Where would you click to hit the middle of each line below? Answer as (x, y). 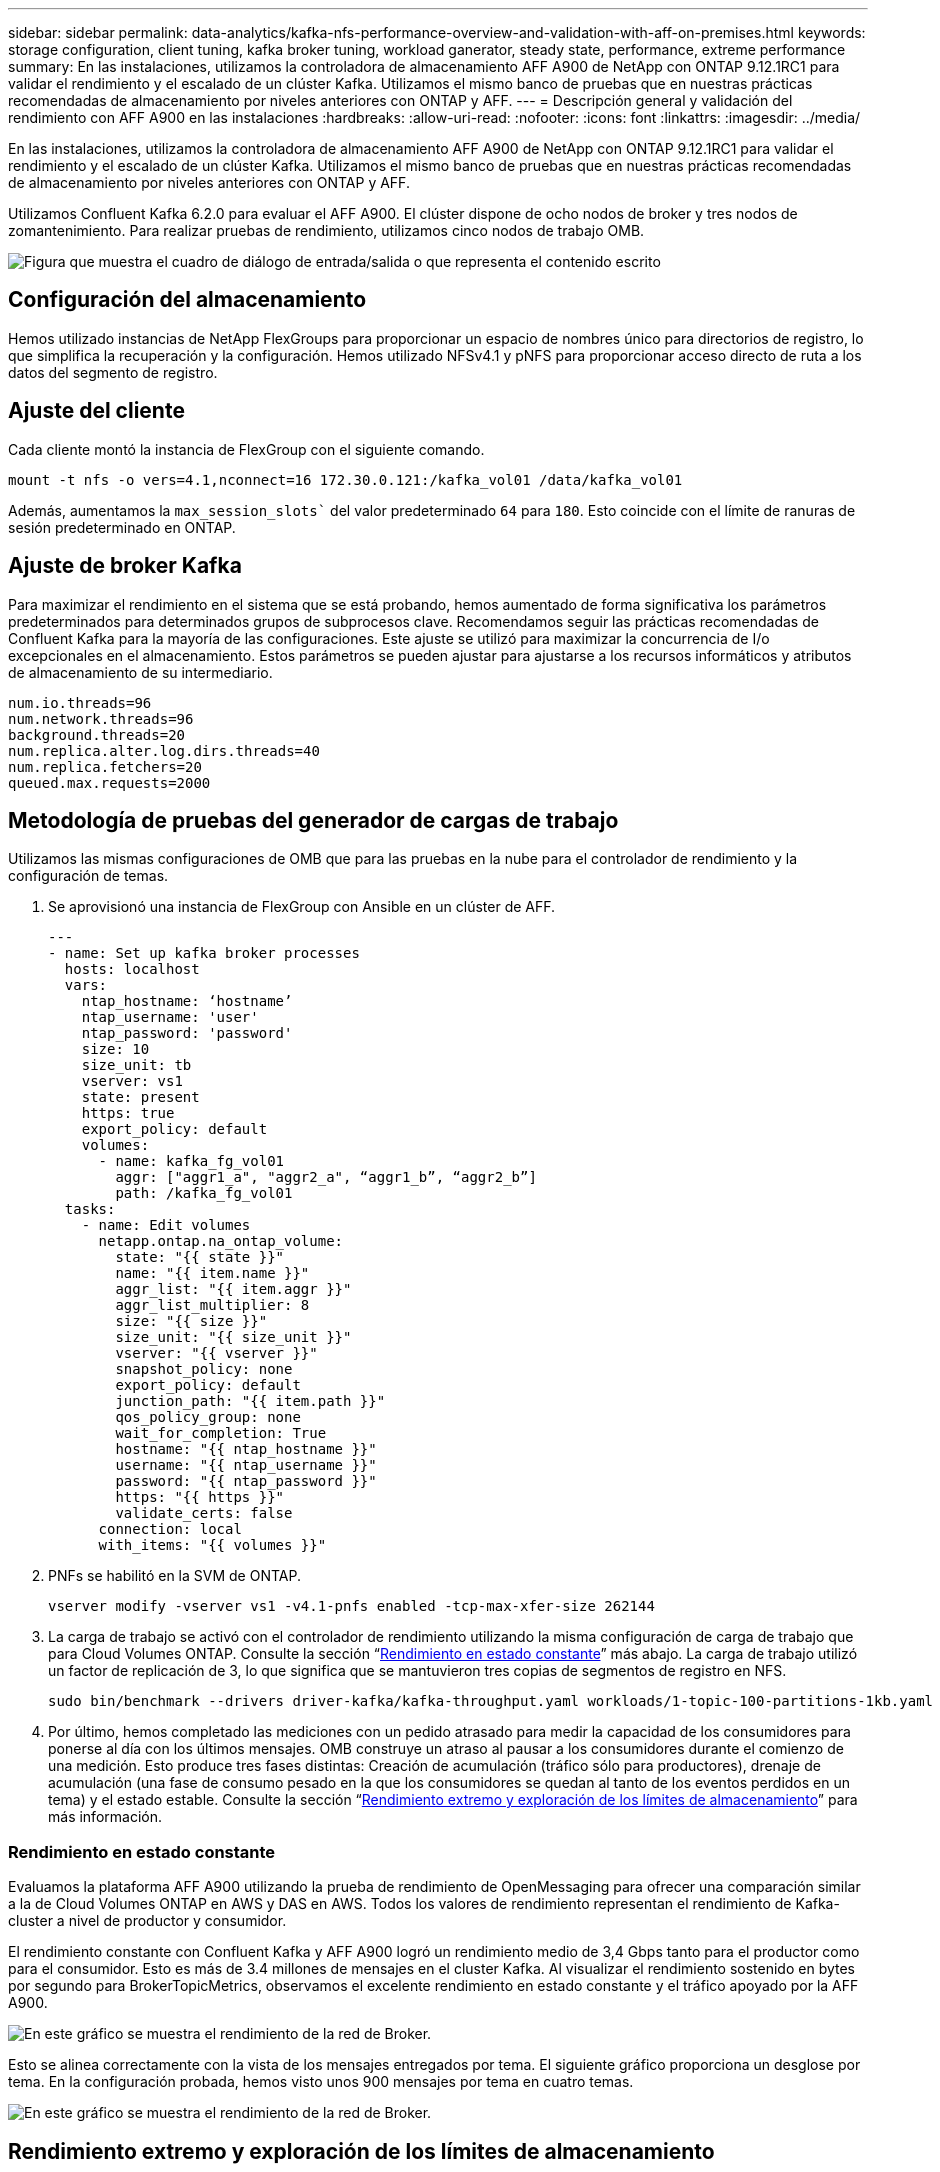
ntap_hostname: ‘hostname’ (187, 1001)
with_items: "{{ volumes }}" (212, 1545)
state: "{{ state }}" (200, 1257)
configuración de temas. (88, 876)
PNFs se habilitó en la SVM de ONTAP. (174, 1576)
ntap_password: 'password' (187, 1033)
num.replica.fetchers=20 (105, 766)
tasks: (90, 1209)
